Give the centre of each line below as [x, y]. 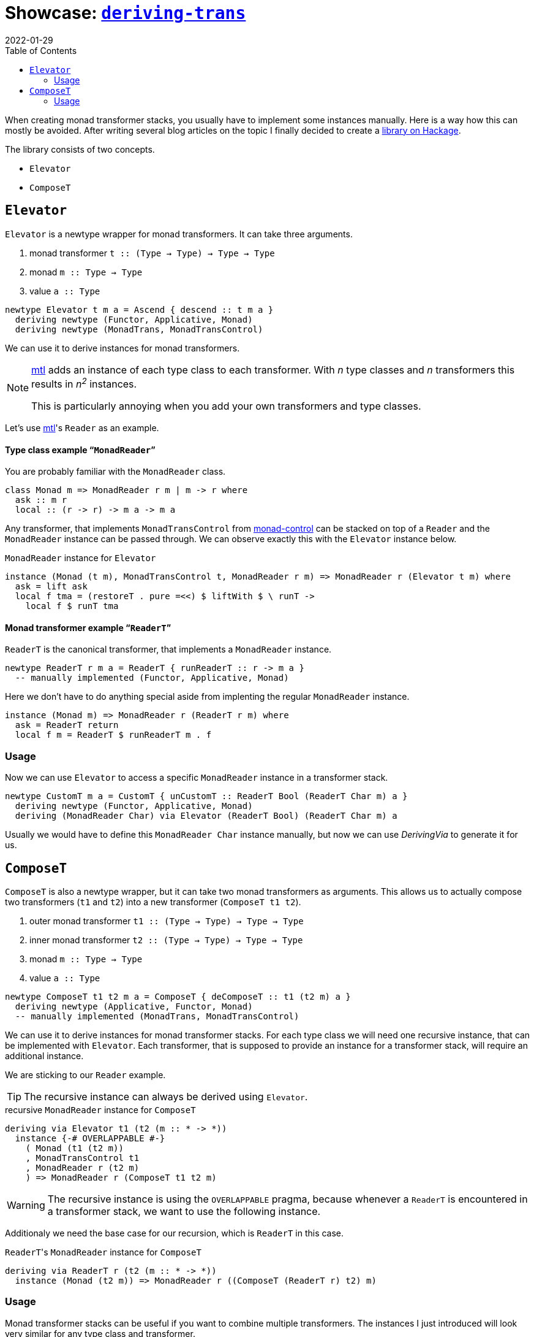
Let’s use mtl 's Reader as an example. [82, 427]
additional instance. [44, 1055]
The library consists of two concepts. [80, 149]
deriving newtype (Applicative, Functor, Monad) [134, 1006]
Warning [26, 1205]
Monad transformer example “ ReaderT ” [88, 627]
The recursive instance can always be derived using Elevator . [166, 1096]
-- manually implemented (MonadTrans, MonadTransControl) [157, 1016]
